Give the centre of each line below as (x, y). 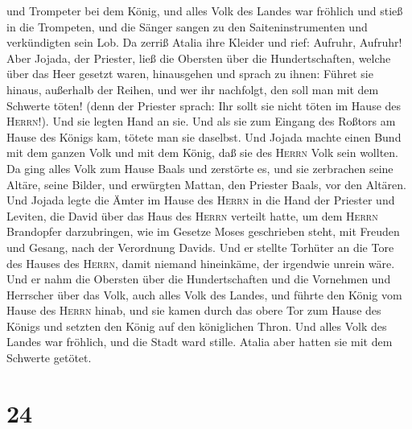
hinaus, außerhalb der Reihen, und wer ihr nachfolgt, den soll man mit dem (193, 89)
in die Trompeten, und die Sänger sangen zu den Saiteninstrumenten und (187, 26)
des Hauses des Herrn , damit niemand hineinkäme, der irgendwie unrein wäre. (201, 263)
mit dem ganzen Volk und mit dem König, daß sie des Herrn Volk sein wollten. (202, 153)
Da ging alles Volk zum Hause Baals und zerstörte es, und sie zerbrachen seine (200, 168)
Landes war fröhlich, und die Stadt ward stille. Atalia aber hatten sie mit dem (200, 342)
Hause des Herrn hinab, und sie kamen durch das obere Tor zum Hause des (194, 310)
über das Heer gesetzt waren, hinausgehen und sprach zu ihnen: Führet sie (190, 74)
